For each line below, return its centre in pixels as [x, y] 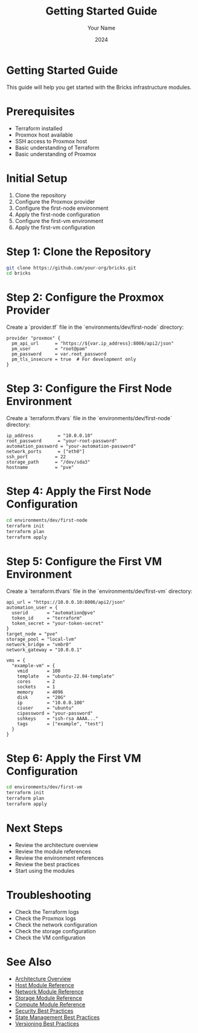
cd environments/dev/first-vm [44, 787]
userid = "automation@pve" [54, 613]
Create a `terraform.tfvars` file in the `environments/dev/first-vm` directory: [100, 591]
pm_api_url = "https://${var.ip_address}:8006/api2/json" [93, 344]
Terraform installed [39, 128]
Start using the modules [45, 870]
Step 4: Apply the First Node [79, 491]
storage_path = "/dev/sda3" [48, 462]
